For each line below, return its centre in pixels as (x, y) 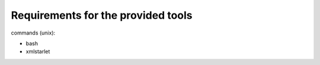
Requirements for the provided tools (102, 15)
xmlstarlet (38, 52)
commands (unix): (33, 33)
